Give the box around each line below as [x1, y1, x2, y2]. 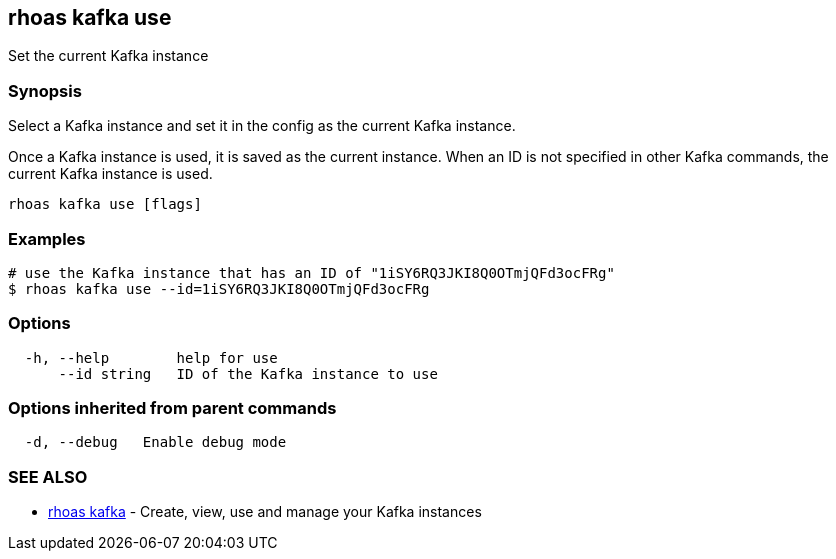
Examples [8, 228, 86, 249]
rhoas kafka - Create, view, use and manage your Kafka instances [48, 503, 482, 521]
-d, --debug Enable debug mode [24, 434, 287, 451]
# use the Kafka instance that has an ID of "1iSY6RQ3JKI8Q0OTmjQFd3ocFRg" [8, 264, 615, 281]
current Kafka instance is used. [8, 165, 213, 183]
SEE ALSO [8, 466, 88, 487]
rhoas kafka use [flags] [8, 196, 202, 213]
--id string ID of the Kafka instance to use [58, 365, 438, 382]
